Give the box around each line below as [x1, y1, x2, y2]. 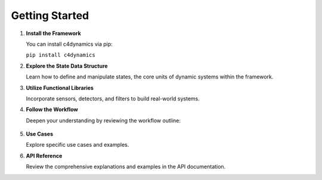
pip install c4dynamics [26, 52, 95, 59]
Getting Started [11, 9, 89, 22]
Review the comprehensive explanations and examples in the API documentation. [26, 163, 226, 170]
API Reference [26, 152, 63, 159]
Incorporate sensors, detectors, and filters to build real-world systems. [26, 95, 200, 102]
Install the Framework [26, 30, 82, 37]
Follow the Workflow [26, 106, 79, 113]
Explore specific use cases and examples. [26, 141, 129, 149]
